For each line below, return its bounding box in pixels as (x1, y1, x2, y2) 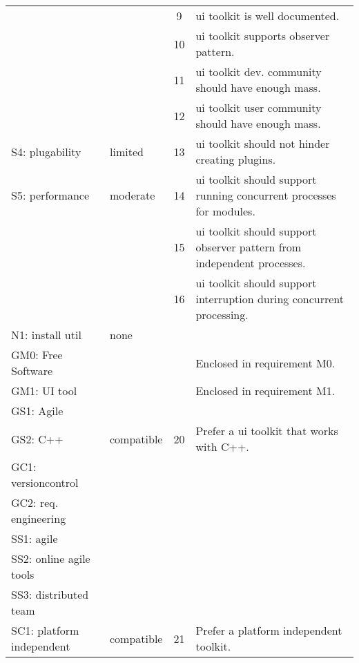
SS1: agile (11, 530, 58, 546)
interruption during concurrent (195, 291, 344, 307)
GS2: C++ (11, 430, 64, 447)
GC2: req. (11, 494, 59, 510)
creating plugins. (195, 151, 276, 167)
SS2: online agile (11, 550, 90, 566)
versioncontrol (11, 474, 79, 490)
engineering (11, 510, 66, 526)
